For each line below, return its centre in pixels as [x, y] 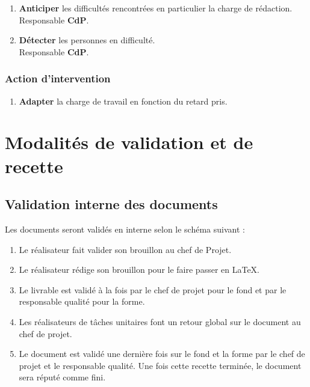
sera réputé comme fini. [62, 377]
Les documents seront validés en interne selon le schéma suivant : [125, 229]
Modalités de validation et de [129, 142]
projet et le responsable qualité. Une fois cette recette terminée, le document [160, 365]
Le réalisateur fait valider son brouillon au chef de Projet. [125, 249]
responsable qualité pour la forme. [82, 301]
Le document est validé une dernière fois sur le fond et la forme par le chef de [162, 354]
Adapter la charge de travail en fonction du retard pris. [123, 101]
